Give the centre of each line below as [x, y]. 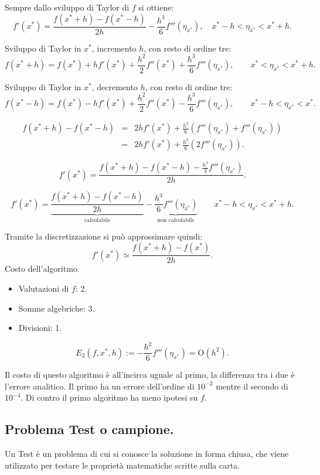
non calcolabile [176, 221]
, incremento [114, 48]
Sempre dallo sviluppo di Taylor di [67, 7]
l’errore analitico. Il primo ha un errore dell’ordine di [100, 386]
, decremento [115, 86]
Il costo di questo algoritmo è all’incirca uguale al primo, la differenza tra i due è [150, 375]
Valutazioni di [44, 288]
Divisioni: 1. [40, 328]
